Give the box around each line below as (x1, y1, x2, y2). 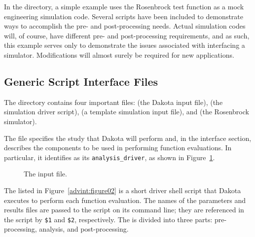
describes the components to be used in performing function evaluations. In (4, 142, 232, 153)
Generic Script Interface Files (4, 73, 158, 89)
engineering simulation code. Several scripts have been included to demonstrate (4, 11, 244, 21)
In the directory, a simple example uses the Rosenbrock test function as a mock (4, 1, 244, 11)
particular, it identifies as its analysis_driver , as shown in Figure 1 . (4, 152, 215, 162)
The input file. (24, 169, 67, 179)
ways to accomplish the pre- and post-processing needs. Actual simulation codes (4, 21, 246, 31)
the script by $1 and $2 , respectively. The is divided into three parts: (4, 214, 213, 224)
